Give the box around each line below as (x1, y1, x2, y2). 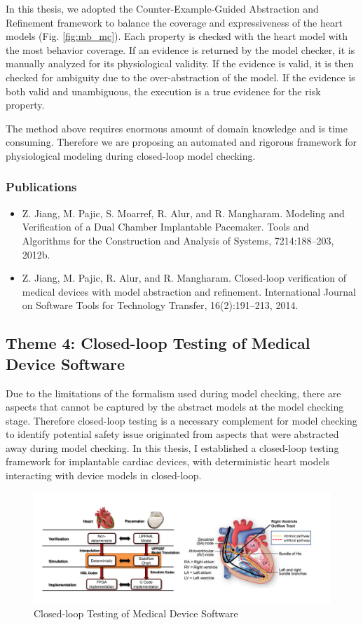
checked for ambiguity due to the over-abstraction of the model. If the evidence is (6, 69, 355, 84)
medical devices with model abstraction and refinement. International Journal (22, 284, 356, 298)
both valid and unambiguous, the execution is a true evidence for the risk (6, 83, 321, 98)
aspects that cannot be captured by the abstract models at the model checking (6, 399, 344, 414)
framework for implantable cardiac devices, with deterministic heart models (6, 454, 330, 469)
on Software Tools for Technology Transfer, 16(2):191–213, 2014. (22, 298, 299, 312)
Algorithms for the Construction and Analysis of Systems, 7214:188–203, (22, 233, 334, 247)
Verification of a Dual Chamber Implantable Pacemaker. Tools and (22, 219, 310, 234)
